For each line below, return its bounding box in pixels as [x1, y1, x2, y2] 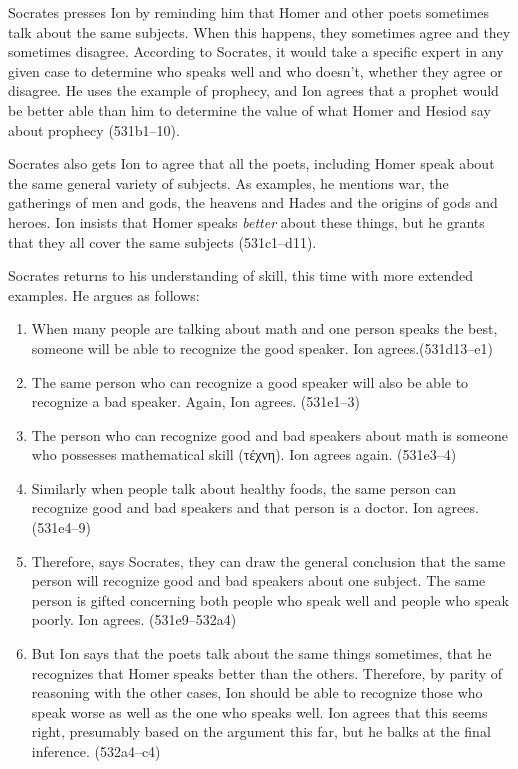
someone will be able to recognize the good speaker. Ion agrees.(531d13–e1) [31, 337, 493, 358]
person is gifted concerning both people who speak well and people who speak [31, 589, 509, 610]
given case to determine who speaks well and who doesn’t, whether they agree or [8, 60, 503, 81]
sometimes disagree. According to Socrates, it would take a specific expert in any [8, 41, 504, 62]
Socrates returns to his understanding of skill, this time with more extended [8, 265, 474, 286]
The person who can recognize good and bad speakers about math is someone [31, 424, 508, 445]
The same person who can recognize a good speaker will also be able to [31, 371, 469, 392]
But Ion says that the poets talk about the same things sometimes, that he [31, 643, 492, 664]
